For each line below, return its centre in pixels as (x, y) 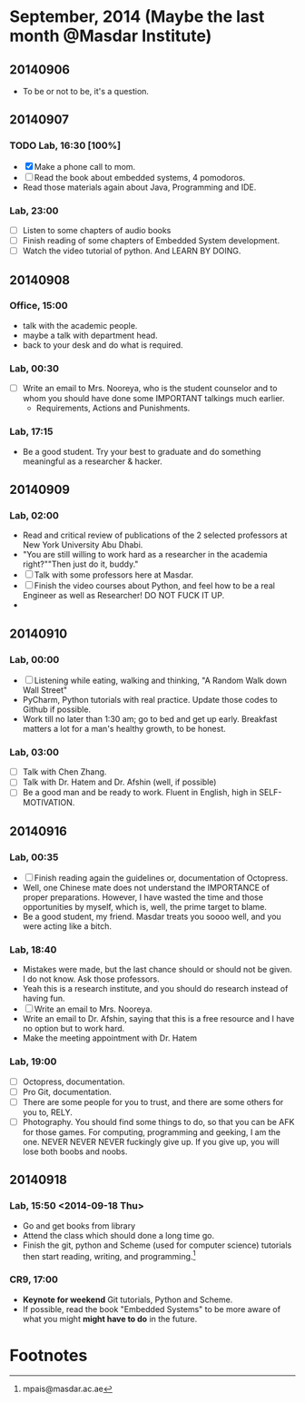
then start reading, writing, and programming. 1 (109, 1255)
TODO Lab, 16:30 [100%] (65, 145)
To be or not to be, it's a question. (86, 91)
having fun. (44, 998)
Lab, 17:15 (31, 431)
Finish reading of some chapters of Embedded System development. (151, 241)
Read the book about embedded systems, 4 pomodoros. (140, 177)
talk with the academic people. (80, 325)
